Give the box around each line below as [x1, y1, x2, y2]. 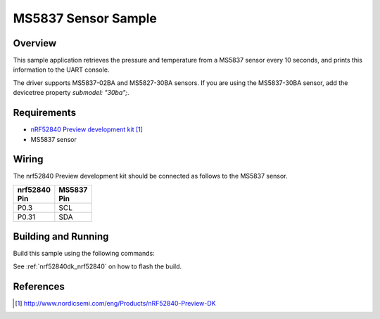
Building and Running [13, 230, 109, 242]
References [13, 280, 65, 292]
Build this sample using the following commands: [13, 249, 155, 258]
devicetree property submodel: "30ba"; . [13, 89, 129, 97]
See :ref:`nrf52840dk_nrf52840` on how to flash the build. [13, 262, 182, 271]
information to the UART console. [13, 65, 110, 74]
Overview [13, 37, 57, 49]
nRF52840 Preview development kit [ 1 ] [30, 125, 144, 134]
